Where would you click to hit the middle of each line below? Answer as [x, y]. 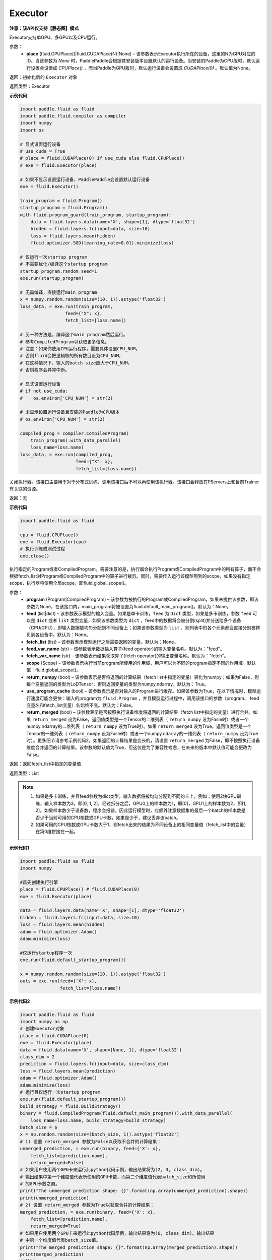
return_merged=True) [56, 1226]
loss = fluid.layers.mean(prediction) [68, 1071]
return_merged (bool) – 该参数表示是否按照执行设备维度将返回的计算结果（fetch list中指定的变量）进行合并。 [140, 712]
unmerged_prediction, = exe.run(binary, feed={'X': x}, [90, 1149]
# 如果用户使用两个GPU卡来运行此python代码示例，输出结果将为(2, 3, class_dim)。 [112, 1170]
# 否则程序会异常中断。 [45, 370]
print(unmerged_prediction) [54, 1198]
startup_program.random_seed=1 [59, 271]
